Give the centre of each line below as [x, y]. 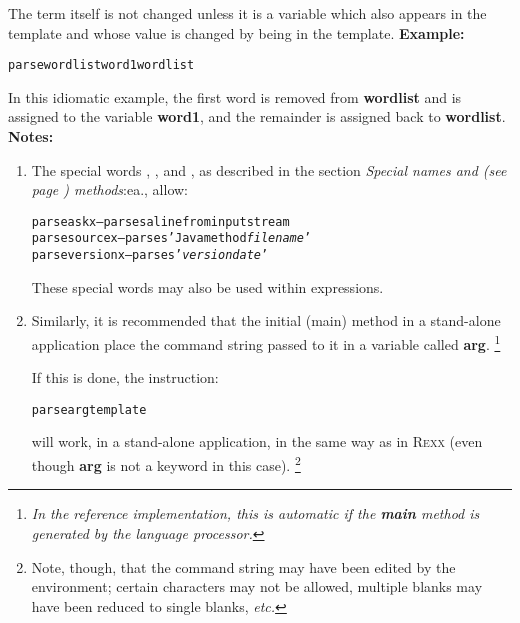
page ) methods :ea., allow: [109, 189]
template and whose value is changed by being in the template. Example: [236, 32]
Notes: [31, 136]
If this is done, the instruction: [125, 377]
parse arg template [89, 409]
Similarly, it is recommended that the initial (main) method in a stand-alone [266, 320]
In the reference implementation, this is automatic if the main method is [255, 513]
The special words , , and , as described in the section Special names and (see [269, 169]
